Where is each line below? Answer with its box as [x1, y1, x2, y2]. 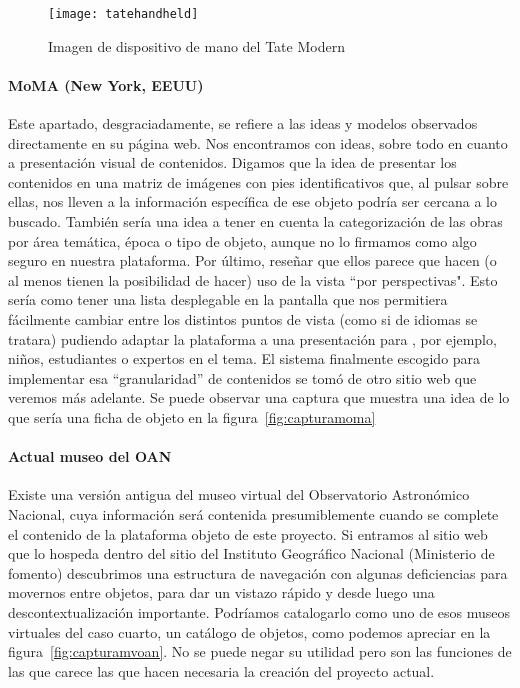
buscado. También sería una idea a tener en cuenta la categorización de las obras [8, 211, 503, 232]
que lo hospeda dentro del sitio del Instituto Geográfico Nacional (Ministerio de [8, 543, 495, 564]
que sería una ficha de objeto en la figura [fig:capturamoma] [8, 406, 376, 427]
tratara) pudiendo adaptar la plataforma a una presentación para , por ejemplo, [8, 328, 497, 349]
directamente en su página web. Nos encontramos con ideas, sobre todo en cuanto [8, 132, 508, 153]
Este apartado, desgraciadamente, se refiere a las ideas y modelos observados [8, 113, 478, 134]
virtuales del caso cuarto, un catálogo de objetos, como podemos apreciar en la [8, 621, 491, 642]
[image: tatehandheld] [48, 7, 199, 21]
